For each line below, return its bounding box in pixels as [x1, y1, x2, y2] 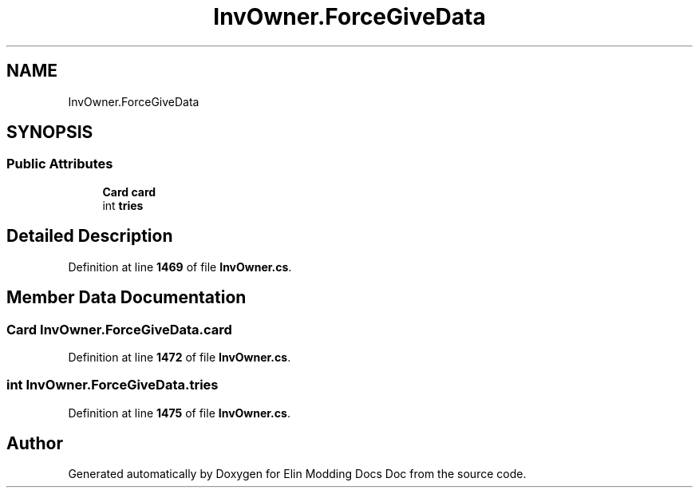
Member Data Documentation [6, 287, 247, 308]
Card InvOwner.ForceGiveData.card [6, 321, 232, 338]
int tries [102, 198, 144, 212]
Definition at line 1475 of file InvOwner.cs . [68, 405, 290, 420]
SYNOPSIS [6, 122, 93, 143]
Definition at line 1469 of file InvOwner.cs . [68, 259, 292, 274]
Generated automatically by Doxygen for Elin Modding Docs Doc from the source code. [68, 467, 527, 481]
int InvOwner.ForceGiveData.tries [6, 377, 219, 393]
